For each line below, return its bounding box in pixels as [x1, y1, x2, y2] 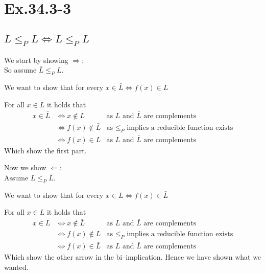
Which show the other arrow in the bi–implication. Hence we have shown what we [4, 252, 261, 262]
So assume [4, 64, 37, 75]
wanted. [4, 261, 29, 272]
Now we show [4, 162, 46, 173]
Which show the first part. [4, 145, 87, 155]
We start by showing [4, 54, 68, 65]
